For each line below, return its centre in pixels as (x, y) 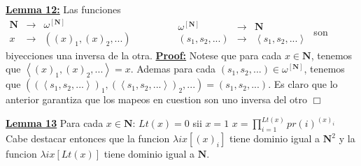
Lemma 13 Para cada (55, 123)
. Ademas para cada (173, 69)
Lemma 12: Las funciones (63, 9)
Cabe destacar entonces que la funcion (88, 138)
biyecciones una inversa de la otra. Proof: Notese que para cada (144, 55)
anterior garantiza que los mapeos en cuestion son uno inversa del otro (157, 99)
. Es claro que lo (303, 84)
